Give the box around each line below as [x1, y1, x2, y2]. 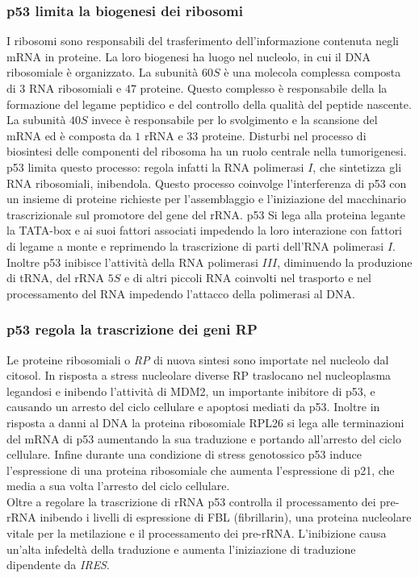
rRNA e [144, 127, 183, 143]
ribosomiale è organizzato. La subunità [6, 64, 199, 81]
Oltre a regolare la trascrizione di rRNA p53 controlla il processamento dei [6, 493, 376, 509]
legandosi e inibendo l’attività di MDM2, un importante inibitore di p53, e [6, 382, 375, 399]
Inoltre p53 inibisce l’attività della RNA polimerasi [6, 253, 258, 270]
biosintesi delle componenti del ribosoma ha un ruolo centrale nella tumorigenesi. [6, 143, 407, 160]
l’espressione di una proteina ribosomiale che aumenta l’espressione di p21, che [6, 461, 395, 478]
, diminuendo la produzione [277, 253, 413, 270]
